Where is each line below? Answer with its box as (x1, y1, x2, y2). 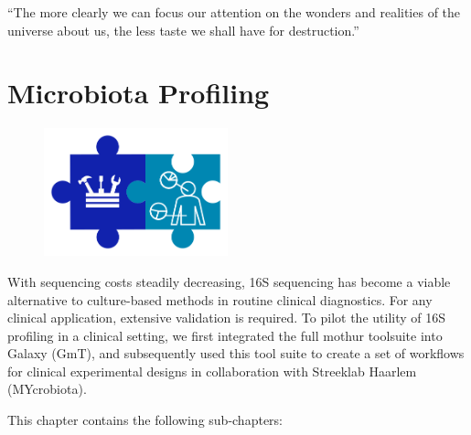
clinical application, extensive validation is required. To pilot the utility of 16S (7, 308, 446, 327)
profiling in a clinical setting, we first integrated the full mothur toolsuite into (7, 325, 443, 345)
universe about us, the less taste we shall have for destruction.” (7, 20, 359, 39)
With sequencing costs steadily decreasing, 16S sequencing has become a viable (7, 271, 451, 291)
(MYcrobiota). (7, 379, 87, 398)
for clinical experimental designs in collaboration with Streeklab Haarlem (7, 361, 417, 380)
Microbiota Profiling (7, 74, 270, 111)
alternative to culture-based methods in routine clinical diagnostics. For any (7, 290, 433, 309)
